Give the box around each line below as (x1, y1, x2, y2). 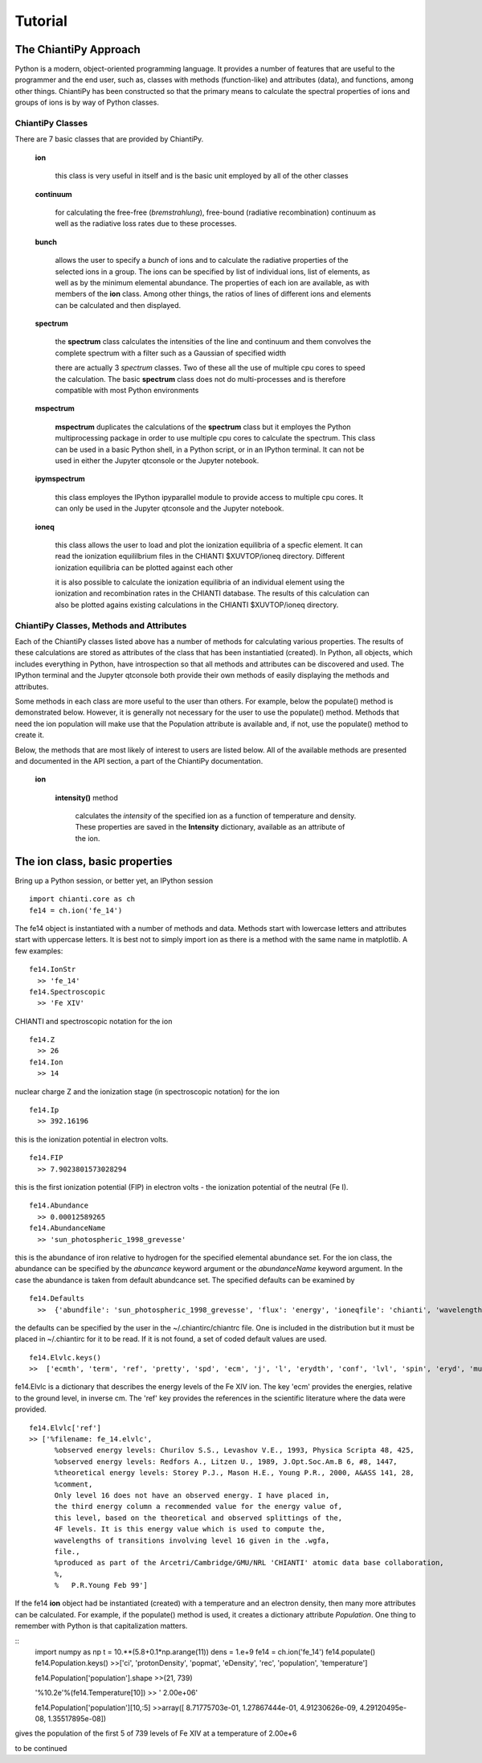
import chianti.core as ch (29, 895, 136, 904)
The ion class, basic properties (14, 855, 173, 868)
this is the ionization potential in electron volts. (14, 1134, 169, 1144)
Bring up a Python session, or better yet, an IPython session (14, 875, 213, 885)
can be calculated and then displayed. (55, 300, 182, 310)
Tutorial (14, 12, 68, 30)
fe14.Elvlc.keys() (29, 1353, 102, 1362)
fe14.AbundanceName (29, 1224, 106, 1233)
